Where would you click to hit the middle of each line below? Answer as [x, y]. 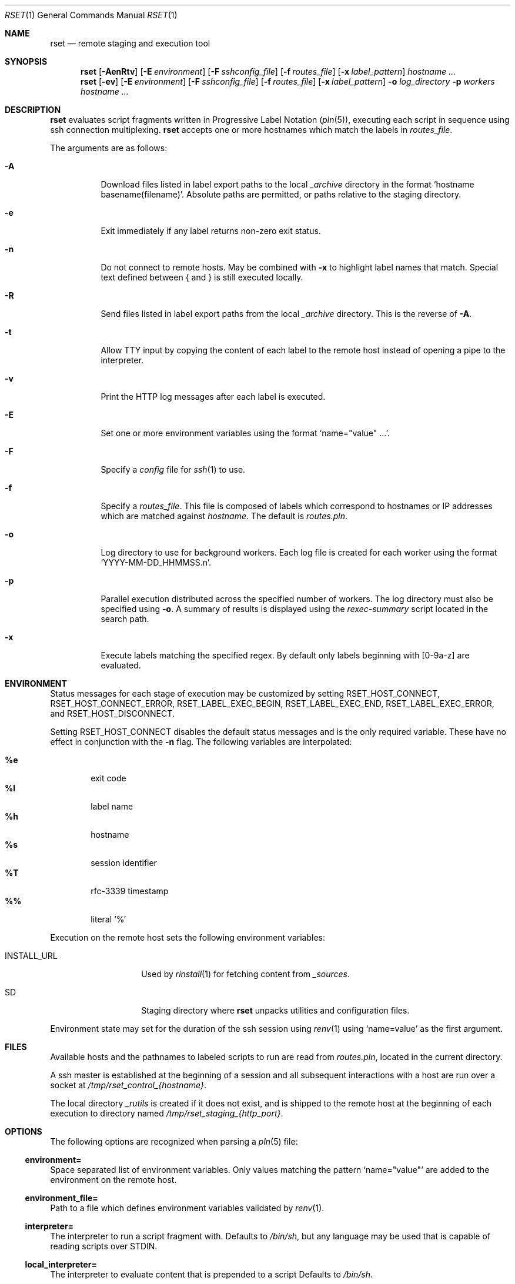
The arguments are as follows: [109, 148]
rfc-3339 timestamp [130, 891]
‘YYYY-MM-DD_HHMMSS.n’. [156, 562]
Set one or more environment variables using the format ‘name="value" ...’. [245, 433]
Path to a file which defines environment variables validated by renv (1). [187, 1208]
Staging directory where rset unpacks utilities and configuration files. [275, 1010]
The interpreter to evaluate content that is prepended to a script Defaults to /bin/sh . [212, 1274]
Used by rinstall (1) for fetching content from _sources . [246, 974]
